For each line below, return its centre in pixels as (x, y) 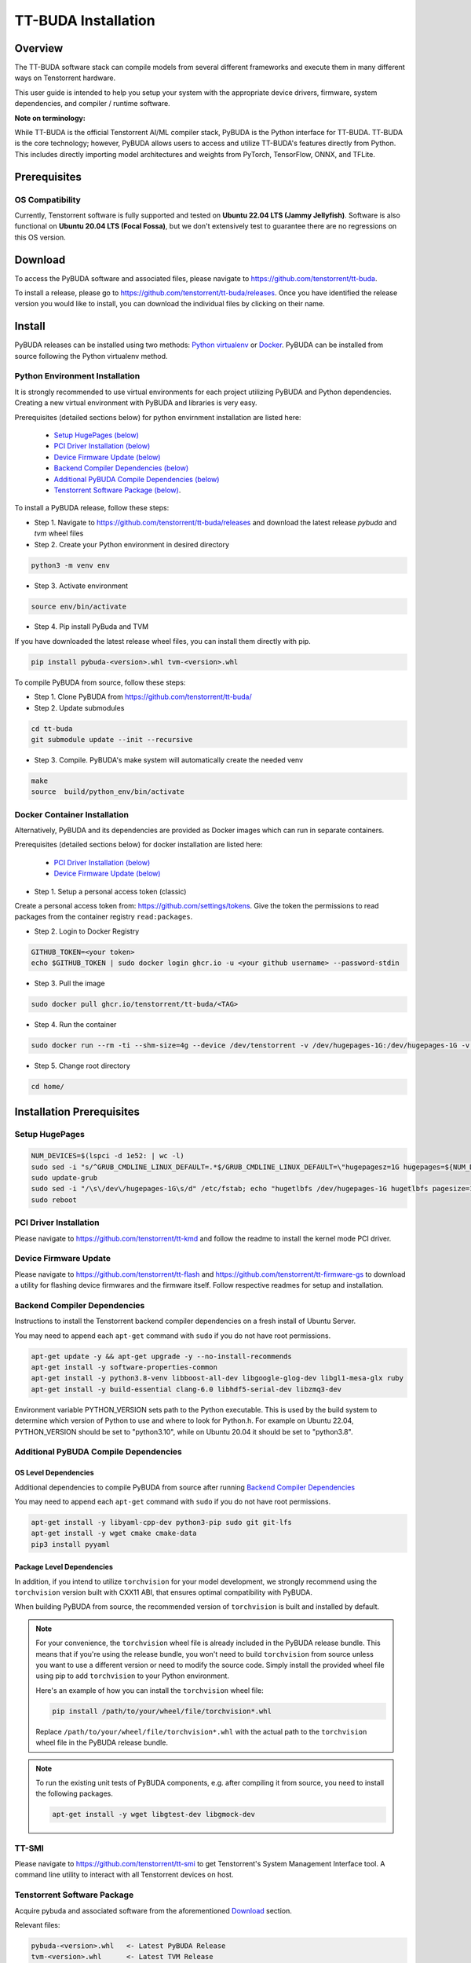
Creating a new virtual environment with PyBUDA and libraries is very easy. (136, 403)
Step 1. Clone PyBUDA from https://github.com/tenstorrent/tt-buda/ (143, 697)
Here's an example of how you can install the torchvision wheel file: (150, 1690)
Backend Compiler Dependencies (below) (121, 468)
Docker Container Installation (72, 814)
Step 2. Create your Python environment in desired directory (132, 544)
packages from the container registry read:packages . (104, 917)
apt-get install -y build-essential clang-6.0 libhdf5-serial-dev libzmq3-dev (186, 1389)
